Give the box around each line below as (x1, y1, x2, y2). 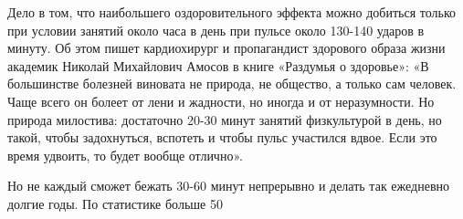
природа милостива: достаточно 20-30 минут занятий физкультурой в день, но (7, 109, 442, 129)
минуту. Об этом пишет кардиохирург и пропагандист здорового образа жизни (7, 38, 446, 57)
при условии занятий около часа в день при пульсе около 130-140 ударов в (7, 20, 425, 39)
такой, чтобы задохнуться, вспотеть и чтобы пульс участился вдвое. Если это (7, 128, 437, 147)
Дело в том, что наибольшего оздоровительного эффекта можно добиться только (7, 3, 456, 21)
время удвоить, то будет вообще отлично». (7, 145, 243, 164)
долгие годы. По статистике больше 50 (7, 193, 223, 213)
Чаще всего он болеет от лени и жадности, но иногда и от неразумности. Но (7, 91, 435, 110)
